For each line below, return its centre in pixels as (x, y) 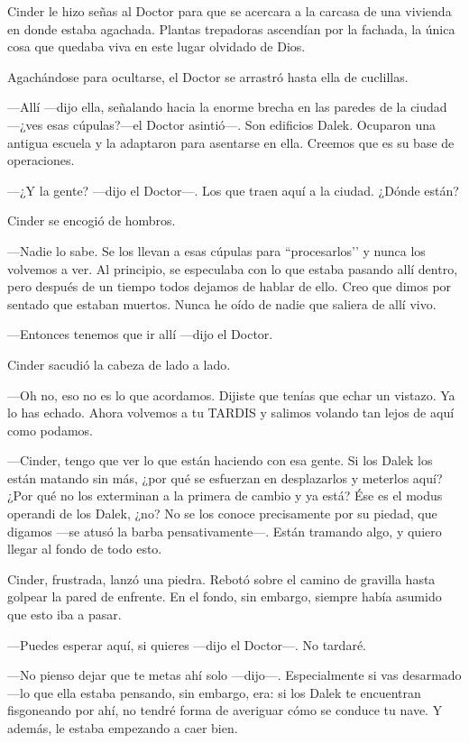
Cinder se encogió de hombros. (92, 220)
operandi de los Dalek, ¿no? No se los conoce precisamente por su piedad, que (222, 514)
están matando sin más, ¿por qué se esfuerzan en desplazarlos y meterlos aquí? (225, 477)
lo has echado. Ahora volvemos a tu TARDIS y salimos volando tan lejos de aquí (231, 413)
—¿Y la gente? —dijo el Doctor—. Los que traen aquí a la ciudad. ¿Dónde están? (233, 190)
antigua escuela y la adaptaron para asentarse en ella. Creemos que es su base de (231, 142)
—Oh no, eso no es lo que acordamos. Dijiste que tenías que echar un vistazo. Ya (231, 394)
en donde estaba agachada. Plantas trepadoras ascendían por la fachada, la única (231, 28)
